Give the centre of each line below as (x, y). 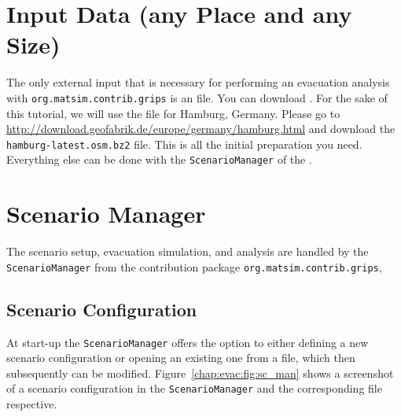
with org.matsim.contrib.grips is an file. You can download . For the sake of (197, 97)
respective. (32, 404)
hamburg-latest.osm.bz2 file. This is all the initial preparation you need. (184, 144)
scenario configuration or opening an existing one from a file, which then (181, 358)
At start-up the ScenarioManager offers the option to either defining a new (188, 342)
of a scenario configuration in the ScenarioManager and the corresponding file (194, 388)
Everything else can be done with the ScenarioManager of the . (159, 159)
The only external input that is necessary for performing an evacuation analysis (198, 82)
